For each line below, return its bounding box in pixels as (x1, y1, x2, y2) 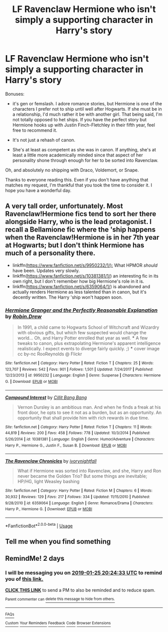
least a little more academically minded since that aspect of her (12, 152, 143, 158)
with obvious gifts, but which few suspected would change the (17, 330, 146, 336)
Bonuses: (5, 91, 25, 97)
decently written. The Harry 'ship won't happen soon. (12, 294, 123, 300)
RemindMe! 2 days (5, 554, 65, 563)
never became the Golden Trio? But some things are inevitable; (17, 473, 147, 479)
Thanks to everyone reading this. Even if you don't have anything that (5, 176, 148, 182)
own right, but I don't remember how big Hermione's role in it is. (12, 278, 144, 284)
